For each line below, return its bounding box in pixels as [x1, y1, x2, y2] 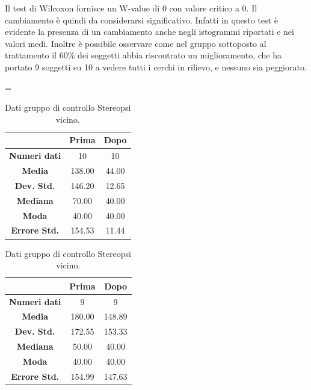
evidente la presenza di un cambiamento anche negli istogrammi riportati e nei [5, 25, 294, 38]
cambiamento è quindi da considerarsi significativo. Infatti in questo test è [5, 13, 278, 26]
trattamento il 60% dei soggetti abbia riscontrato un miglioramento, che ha [5, 49, 282, 61]
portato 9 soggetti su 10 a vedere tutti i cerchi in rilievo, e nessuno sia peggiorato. [5, 60, 307, 73]
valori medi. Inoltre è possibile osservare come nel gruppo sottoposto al [5, 37, 266, 49]
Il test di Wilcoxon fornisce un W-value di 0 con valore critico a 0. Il [5, 2, 257, 14]
